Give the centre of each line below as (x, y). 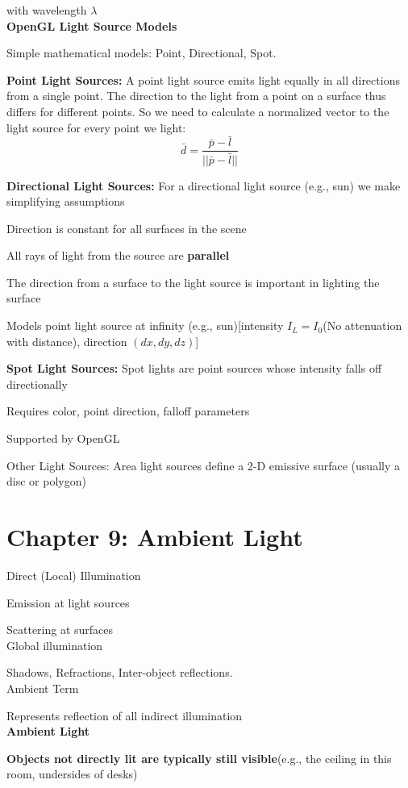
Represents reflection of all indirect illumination (125, 715)
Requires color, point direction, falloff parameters (128, 411)
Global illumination (55, 645)
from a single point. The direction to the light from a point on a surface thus (196, 96)
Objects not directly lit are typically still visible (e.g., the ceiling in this (199, 758)
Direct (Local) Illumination (74, 575)
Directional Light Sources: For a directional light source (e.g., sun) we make (204, 185)
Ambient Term (43, 688)
